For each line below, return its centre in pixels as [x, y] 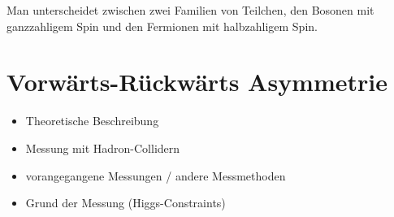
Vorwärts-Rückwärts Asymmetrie [197, 82]
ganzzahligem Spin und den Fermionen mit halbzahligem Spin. [162, 26]
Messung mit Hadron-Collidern [103, 148]
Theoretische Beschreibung [92, 121]
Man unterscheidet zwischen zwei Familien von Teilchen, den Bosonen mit [191, 10]
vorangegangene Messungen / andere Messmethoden [156, 175]
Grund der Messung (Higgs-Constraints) [126, 203]
